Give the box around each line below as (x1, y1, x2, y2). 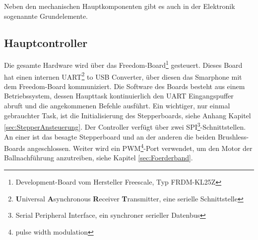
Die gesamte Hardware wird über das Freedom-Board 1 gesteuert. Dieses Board (4, 58, 243, 70)
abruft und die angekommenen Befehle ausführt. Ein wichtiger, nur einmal (4, 100, 230, 111)
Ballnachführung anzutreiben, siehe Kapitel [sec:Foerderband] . (4, 152, 193, 163)
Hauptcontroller (4, 35, 88, 50)
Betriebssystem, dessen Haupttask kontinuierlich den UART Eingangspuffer (4, 91, 234, 101)
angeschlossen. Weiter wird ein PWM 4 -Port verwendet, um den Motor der (27, 142, 253, 153)
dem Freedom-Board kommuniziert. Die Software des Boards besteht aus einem (4, 81, 245, 91)
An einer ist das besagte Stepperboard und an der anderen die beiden (4, 131, 216, 142)
